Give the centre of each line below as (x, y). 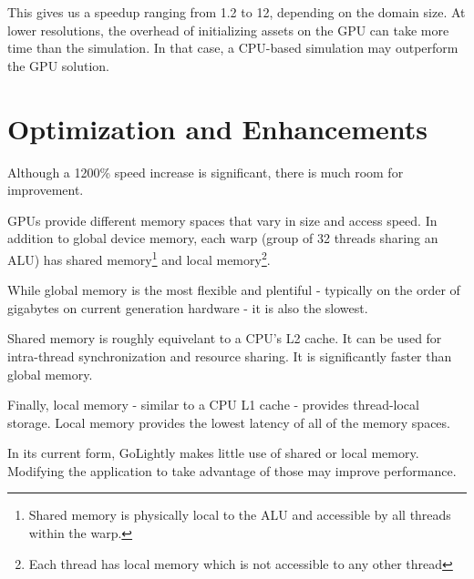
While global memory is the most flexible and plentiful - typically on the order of (234, 290)
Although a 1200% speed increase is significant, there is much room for (206, 172)
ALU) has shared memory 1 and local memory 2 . (139, 258)
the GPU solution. (58, 65)
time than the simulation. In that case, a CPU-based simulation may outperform (233, 48)
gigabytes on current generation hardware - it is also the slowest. (188, 307)
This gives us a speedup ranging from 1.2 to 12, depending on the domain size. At (237, 12)
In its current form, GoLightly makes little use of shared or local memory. (213, 453)
